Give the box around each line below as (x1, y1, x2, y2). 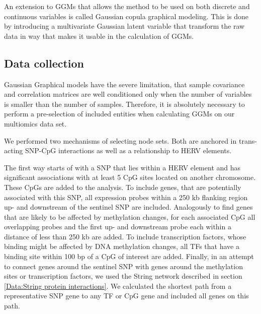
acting (4, 145, 23, 156)
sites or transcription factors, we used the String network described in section (4, 271, 242, 281)
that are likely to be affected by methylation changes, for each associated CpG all (4, 211, 255, 222)
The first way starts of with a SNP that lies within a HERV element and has (4, 162, 241, 172)
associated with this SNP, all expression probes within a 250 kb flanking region (4, 192, 248, 202)
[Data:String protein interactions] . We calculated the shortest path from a (4, 280, 232, 291)
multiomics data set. (4, 118, 67, 129)
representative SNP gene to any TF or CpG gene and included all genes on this (4, 290, 249, 301)
